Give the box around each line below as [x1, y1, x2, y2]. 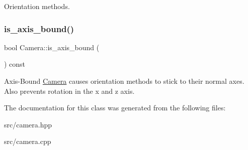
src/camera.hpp [4, 119, 52, 129]
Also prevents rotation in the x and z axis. [4, 85, 135, 96]
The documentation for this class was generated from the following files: [4, 102, 226, 113]
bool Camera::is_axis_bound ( [4, 42, 100, 52]
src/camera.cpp [4, 136, 51, 146]
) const [4, 59, 26, 69]
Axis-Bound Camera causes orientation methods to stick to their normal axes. [4, 76, 244, 86]
